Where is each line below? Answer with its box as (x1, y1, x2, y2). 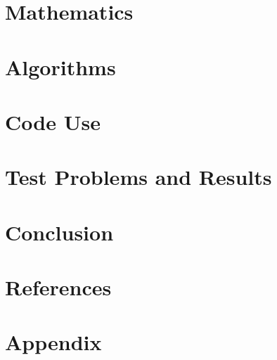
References (5, 273, 112, 302)
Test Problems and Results (5, 162, 272, 191)
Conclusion (5, 217, 114, 246)
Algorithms (5, 52, 116, 81)
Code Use (5, 107, 101, 136)
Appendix (5, 328, 102, 356)
